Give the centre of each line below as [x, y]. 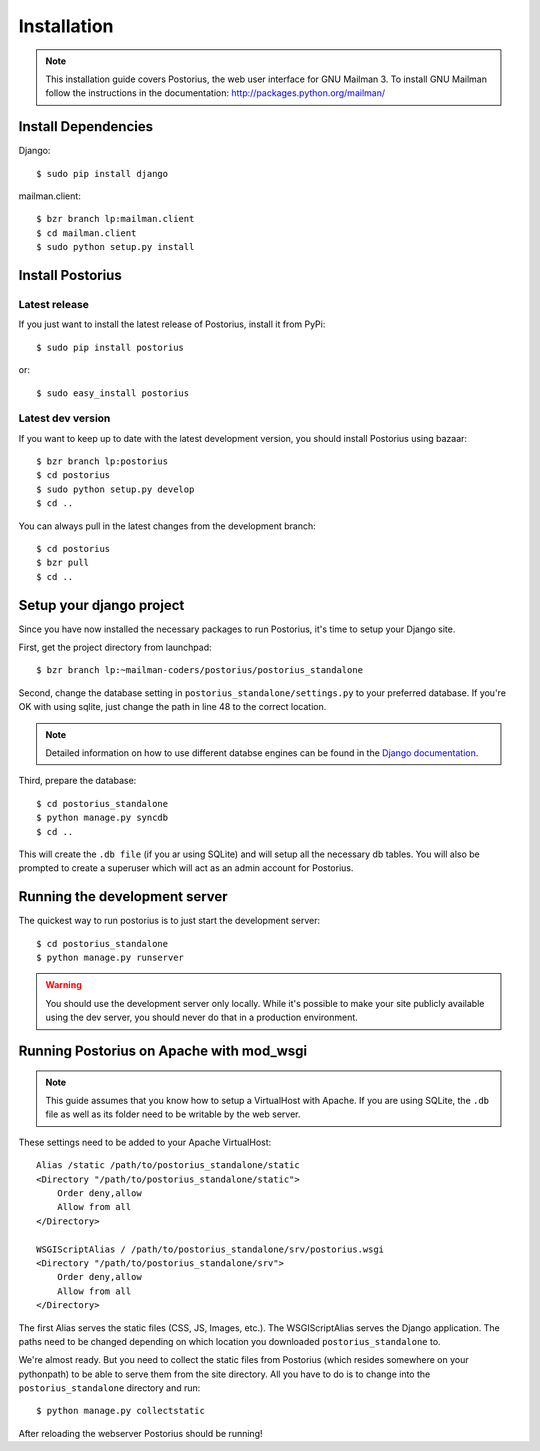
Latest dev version [64, 418]
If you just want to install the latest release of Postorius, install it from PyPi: [172, 324]
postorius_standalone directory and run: [109, 1388]
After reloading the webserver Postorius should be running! [140, 1433]
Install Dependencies [86, 126]
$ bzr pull [63, 563]
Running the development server [123, 896]
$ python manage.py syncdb [102, 818]
